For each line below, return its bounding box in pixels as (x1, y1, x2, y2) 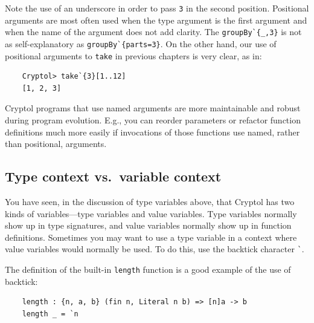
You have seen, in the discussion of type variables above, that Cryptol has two (5, 195, 295, 207)
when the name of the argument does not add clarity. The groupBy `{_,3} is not (5, 25, 302, 38)
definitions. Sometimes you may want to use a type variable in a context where (5, 230, 297, 243)
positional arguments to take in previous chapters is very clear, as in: (5, 49, 262, 62)
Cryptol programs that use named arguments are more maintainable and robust (5, 102, 301, 114)
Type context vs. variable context (5, 167, 222, 186)
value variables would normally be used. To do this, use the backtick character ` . (5, 243, 304, 255)
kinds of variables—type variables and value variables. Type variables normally (5, 207, 297, 220)
